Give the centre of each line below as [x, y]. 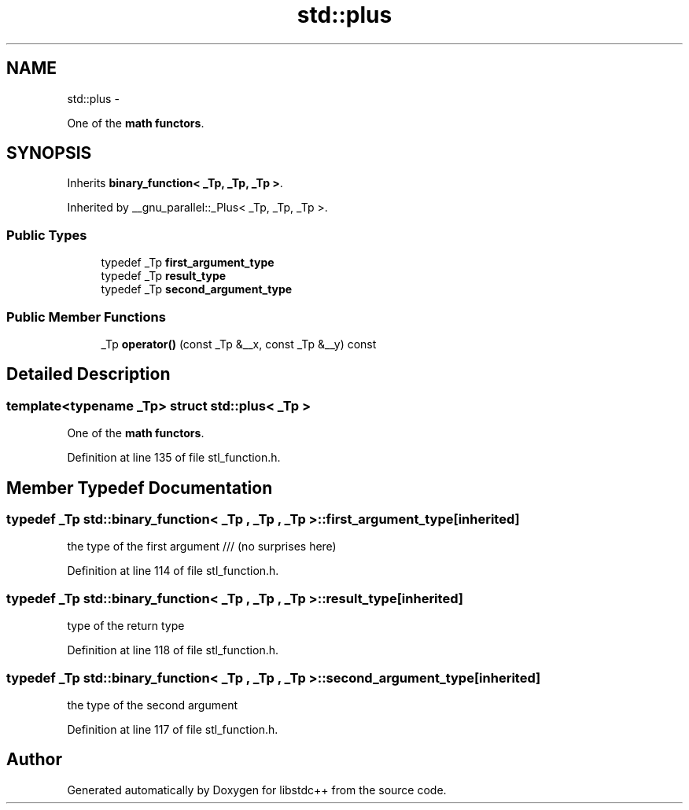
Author [34, 760]
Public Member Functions [86, 317]
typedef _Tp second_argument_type [197, 289]
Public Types [47, 235]
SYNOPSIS [49, 153]
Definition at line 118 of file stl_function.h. [173, 650]
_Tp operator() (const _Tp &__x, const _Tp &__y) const [239, 344]
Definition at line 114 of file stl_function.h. [173, 571]
